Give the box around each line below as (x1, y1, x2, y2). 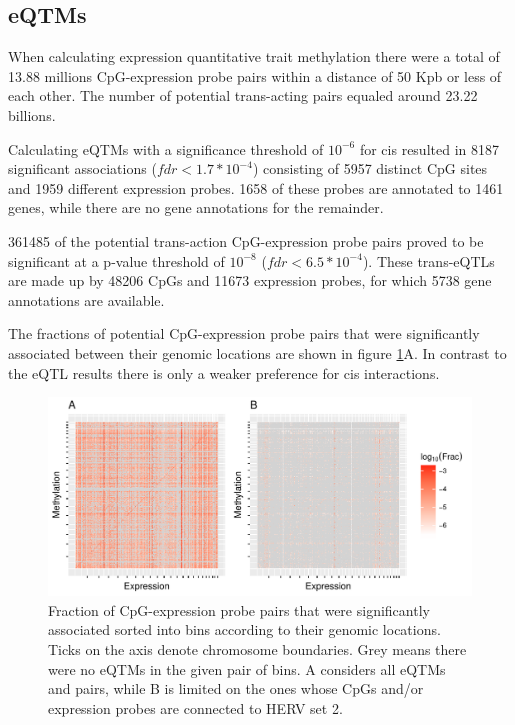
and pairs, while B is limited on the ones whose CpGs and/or (48, 678, 424, 699)
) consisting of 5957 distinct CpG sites (252, 158, 488, 179)
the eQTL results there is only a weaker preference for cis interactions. (8, 362, 440, 383)
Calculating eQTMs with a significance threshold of (8, 138, 324, 159)
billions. (8, 104, 56, 125)
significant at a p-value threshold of (8, 250, 225, 271)
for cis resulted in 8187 (359, 138, 499, 159)
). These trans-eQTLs (362, 250, 495, 271)
